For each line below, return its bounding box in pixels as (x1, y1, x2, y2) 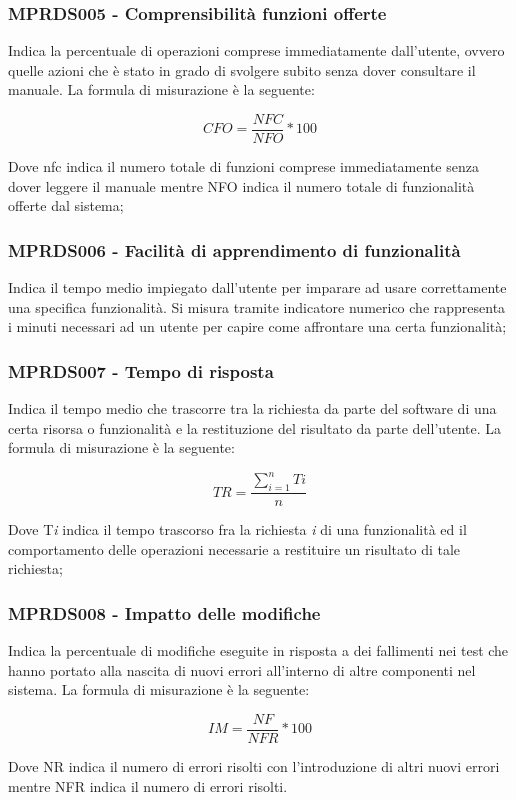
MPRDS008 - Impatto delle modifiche (8, 600, 321, 625)
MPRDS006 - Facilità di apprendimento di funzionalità (8, 237, 461, 262)
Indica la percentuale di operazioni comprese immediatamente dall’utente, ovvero (8, 40, 505, 61)
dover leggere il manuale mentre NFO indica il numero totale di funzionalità (8, 175, 475, 196)
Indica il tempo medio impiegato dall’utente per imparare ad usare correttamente (8, 277, 507, 298)
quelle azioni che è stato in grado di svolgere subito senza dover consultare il (8, 59, 476, 80)
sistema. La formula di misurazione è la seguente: (8, 679, 310, 700)
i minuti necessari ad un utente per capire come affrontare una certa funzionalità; (8, 316, 507, 337)
